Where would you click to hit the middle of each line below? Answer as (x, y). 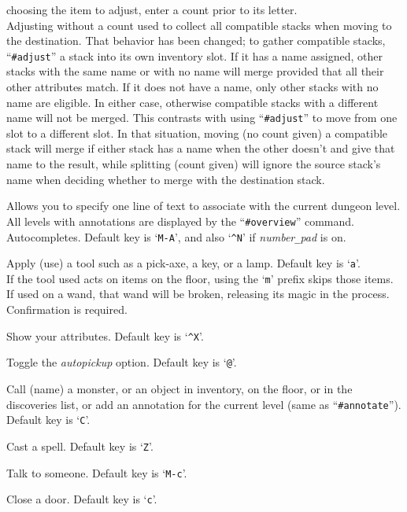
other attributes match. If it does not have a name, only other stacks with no (192, 87)
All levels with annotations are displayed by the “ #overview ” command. (180, 221)
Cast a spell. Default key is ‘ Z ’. (80, 446)
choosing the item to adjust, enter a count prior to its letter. (152, 9)
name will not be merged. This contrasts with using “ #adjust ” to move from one (202, 118)
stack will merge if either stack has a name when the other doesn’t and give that (201, 148)
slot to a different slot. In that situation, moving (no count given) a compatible (197, 133)
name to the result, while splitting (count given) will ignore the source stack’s (194, 164)
